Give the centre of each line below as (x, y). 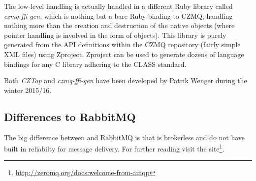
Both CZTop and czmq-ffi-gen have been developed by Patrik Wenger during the (126, 80)
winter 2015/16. (28, 90)
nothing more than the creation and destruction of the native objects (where (119, 25)
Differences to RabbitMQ (70, 116)
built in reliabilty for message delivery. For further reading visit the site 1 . (114, 148)
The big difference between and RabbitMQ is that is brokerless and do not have (125, 137)
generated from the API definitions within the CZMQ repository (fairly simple (122, 45)
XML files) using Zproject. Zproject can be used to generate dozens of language (124, 54)
